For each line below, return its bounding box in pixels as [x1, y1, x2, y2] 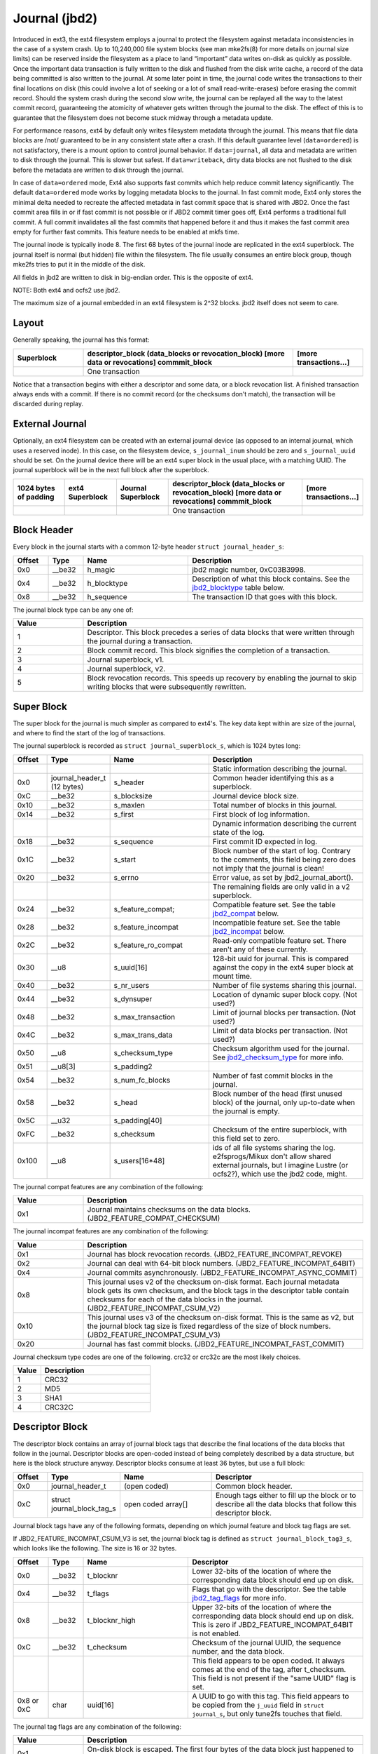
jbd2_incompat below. [212, 926, 285, 936]
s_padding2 [113, 1062, 153, 1071]
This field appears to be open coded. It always [192, 1656, 345, 1666]
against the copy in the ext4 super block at [212, 962, 353, 972]
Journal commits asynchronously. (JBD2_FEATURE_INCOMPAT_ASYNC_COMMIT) [87, 1267, 358, 1277]
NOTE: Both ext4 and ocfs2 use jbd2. [13, 286, 120, 294]
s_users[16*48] [113, 1156, 165, 1165]
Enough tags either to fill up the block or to [215, 1490, 356, 1500]
